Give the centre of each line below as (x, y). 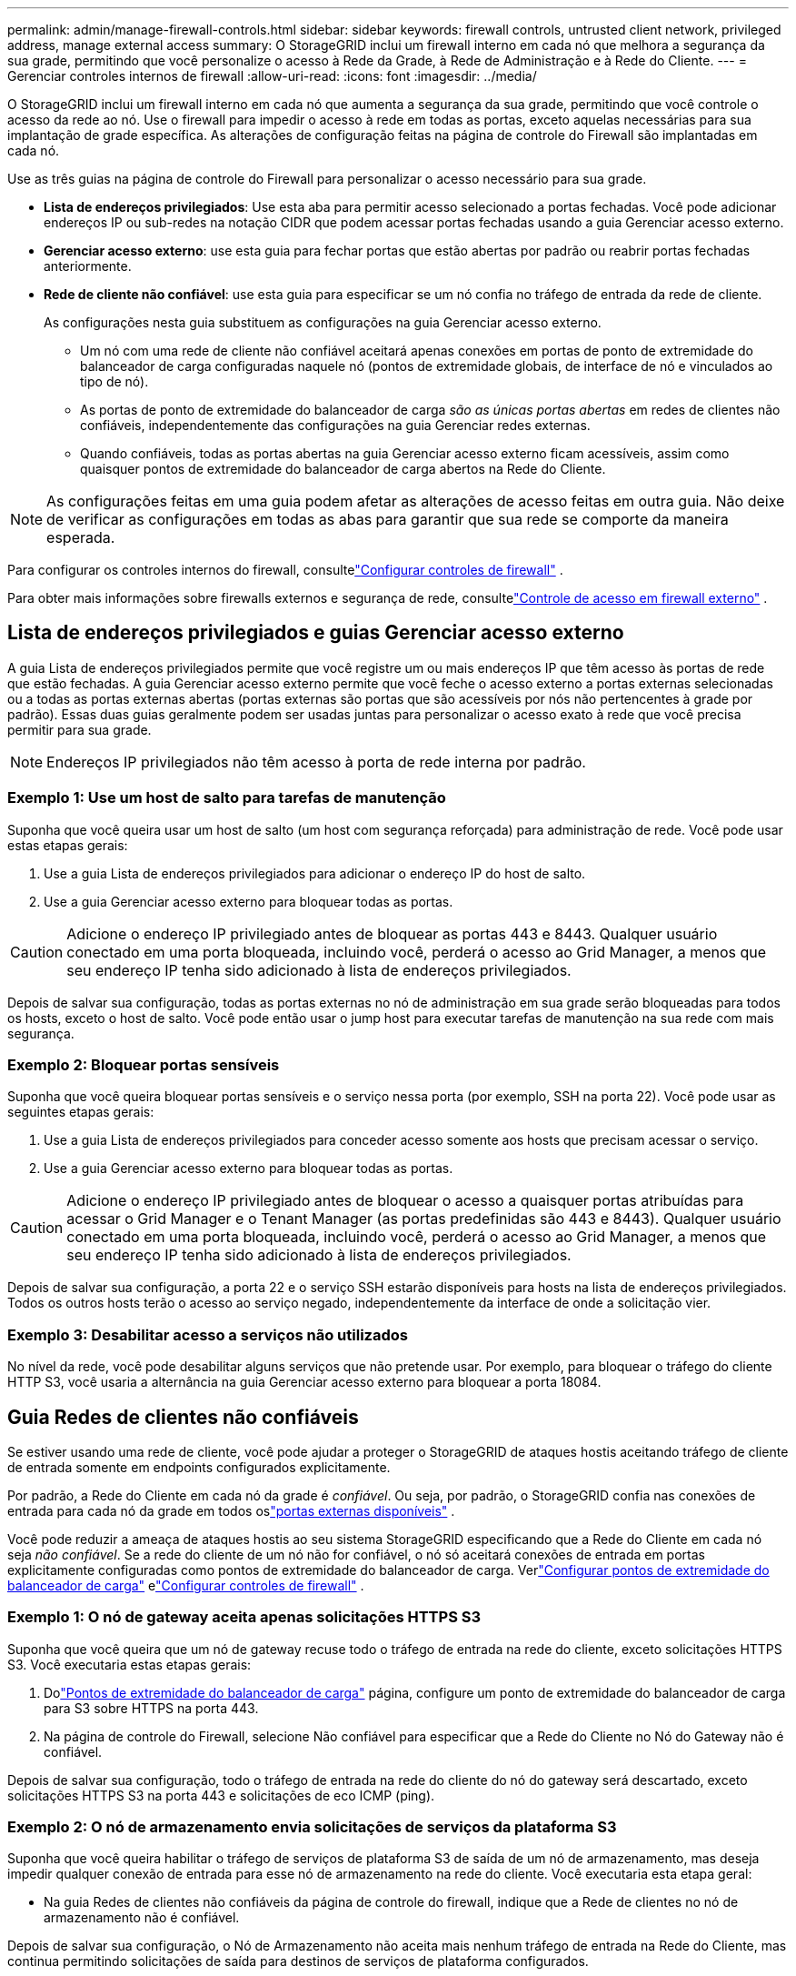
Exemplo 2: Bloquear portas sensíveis (144, 1064)
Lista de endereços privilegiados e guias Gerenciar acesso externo (316, 633)
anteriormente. (88, 266)
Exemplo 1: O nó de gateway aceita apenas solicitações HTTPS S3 (244, 1617)
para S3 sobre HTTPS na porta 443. (151, 1708)
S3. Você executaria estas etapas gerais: (129, 1664)
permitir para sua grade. (80, 729)
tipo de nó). (114, 381)
